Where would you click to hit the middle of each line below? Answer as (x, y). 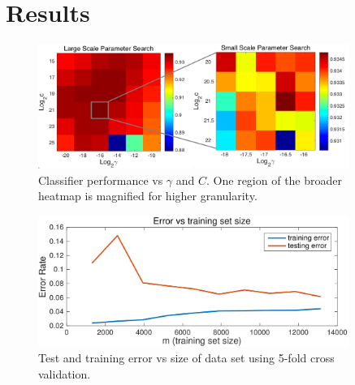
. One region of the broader (274, 180)
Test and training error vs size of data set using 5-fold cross (186, 358)
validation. (65, 374)
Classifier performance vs (101, 180)
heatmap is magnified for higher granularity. (148, 196)
